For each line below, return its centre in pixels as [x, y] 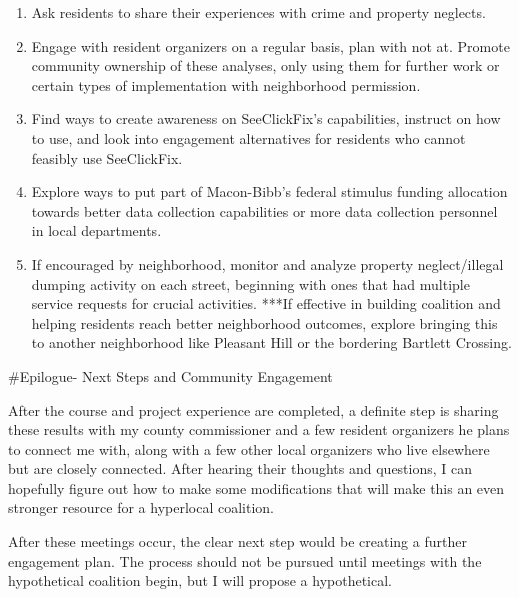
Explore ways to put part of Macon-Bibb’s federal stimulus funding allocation [269, 191]
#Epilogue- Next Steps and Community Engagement [170, 375]
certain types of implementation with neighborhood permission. [226, 84]
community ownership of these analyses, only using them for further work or [265, 65]
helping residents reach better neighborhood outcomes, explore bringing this [264, 322]
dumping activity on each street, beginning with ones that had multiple [250, 283]
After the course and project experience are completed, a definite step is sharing [253, 409]
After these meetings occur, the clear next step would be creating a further [237, 541]
